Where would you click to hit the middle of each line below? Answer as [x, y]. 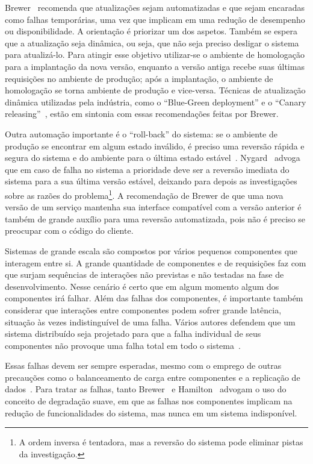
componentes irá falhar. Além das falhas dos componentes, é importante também [154, 298]
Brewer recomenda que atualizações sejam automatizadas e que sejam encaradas [155, 7]
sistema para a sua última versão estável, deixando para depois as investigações [151, 181]
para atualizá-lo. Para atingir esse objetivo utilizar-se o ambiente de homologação [155, 55]
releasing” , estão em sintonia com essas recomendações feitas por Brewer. [142, 114]
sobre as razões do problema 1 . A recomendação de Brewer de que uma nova [144, 194]
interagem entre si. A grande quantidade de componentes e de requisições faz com [156, 262]
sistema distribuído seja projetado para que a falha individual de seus [133, 334]
